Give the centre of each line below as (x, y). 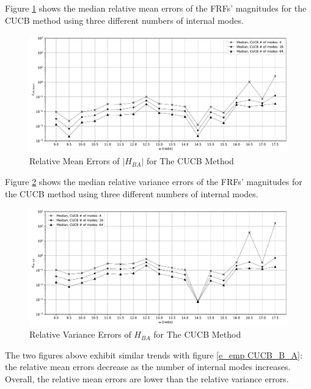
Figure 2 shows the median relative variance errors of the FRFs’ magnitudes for (154, 181)
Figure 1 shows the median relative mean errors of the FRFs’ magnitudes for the (156, 8)
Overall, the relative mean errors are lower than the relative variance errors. (147, 379)
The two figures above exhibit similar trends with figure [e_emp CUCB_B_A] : (154, 354)
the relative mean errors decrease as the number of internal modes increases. (148, 367)
